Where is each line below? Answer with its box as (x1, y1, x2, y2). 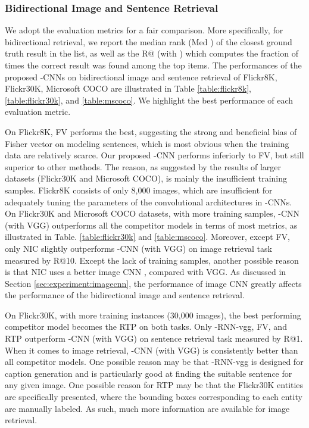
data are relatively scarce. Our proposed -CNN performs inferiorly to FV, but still (5, 149, 304, 161)
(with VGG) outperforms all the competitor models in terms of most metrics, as (5, 218, 298, 231)
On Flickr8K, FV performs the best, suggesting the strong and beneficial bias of (5, 125, 297, 138)
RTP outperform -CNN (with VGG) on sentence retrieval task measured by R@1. (5, 332, 303, 345)
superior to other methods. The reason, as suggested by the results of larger (5, 160, 282, 173)
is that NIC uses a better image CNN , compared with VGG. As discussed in (5, 265, 286, 278)
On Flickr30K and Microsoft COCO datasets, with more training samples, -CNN (5, 207, 300, 220)
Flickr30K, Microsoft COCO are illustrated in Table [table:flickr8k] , (5, 82, 252, 95)
